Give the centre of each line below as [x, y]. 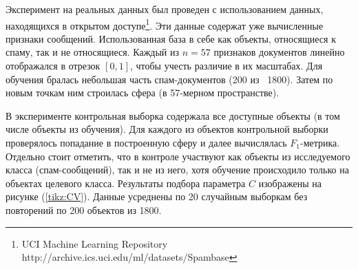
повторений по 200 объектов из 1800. [84, 209]
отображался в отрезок [53, 66]
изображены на [290, 183]
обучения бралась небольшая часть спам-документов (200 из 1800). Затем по [169, 79]
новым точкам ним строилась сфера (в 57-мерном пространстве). [143, 93]
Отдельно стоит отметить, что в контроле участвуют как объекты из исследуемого [178, 156]
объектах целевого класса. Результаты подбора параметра [126, 183]
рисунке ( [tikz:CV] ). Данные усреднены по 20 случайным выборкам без [157, 196]
